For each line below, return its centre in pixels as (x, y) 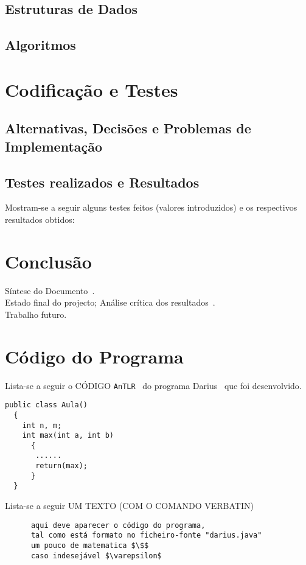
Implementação (54, 146)
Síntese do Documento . (50, 290)
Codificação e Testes (92, 89)
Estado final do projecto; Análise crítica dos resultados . (110, 302)
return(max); (62, 466)
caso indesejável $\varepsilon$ (96, 556)
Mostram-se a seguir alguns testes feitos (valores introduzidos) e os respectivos (151, 207)
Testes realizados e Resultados (102, 182)
